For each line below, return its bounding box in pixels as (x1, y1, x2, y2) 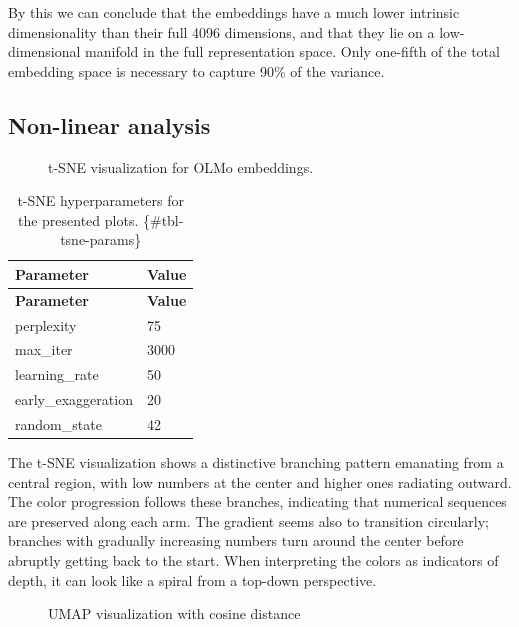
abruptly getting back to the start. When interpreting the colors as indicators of (8, 550, 499, 571)
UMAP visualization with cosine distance (48, 603, 301, 624)
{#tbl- (142, 209, 184, 230)
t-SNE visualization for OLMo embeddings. (48, 156, 314, 177)
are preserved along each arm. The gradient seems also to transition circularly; (8, 510, 489, 531)
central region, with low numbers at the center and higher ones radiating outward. (8, 471, 512, 492)
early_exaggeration (15, 389, 133, 410)
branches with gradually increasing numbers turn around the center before (8, 530, 464, 551)
